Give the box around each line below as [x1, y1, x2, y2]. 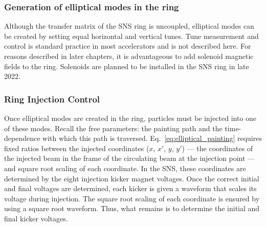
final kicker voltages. [4, 213, 68, 223]
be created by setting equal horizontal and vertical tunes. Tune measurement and [4, 30, 259, 41]
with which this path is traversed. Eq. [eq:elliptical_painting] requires [42, 133, 262, 143]
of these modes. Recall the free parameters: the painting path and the [4, 122, 223, 133]
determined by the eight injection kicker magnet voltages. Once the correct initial [4, 173, 259, 183]
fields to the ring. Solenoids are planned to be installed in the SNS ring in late [4, 60, 249, 71]
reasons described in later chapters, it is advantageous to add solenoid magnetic [4, 51, 254, 61]
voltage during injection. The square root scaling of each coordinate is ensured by [4, 193, 260, 203]
